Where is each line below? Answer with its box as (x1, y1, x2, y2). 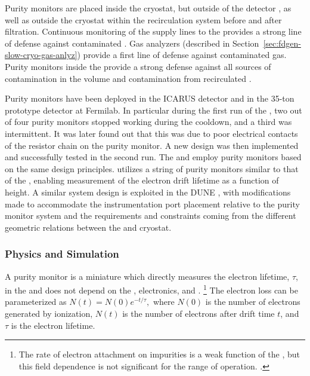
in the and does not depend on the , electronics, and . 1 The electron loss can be (5, 282, 298, 296)
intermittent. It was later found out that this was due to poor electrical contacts (5, 127, 298, 139)
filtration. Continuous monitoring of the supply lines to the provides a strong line (5, 25, 302, 38)
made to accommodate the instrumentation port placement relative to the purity (5, 197, 300, 210)
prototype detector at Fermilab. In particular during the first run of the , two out (5, 103, 302, 116)
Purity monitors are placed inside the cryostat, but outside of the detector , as (5, 2, 292, 14)
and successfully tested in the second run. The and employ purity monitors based (5, 151, 302, 163)
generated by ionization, (5, 307, 93, 319)
